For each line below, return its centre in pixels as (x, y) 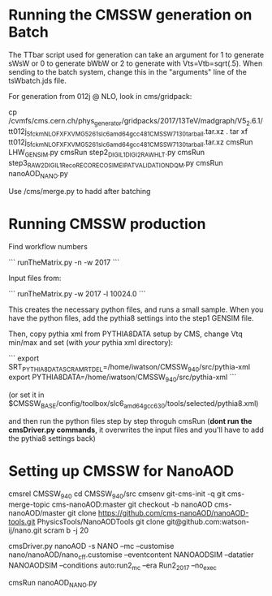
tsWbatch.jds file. (37, 80)
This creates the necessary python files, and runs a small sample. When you (136, 309)
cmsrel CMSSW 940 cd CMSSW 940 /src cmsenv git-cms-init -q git (117, 495)
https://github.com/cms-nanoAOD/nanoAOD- (173, 512)
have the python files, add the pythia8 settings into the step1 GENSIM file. (131, 317)
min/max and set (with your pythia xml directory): (91, 342)
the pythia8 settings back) (52, 438)
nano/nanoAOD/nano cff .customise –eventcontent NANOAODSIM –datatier (131, 555)
